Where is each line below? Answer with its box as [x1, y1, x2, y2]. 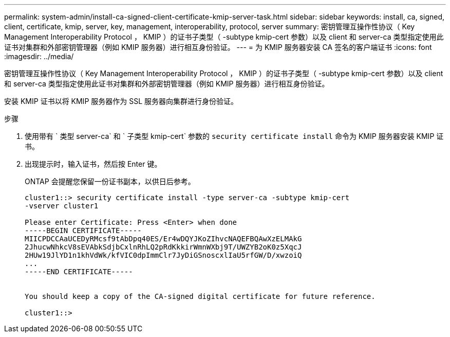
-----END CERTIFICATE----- [25, 268, 133, 276]
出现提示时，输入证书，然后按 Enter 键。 [25, 159, 162, 168]
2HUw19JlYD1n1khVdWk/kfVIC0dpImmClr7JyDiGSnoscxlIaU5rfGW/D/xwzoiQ [25, 251, 302, 259]
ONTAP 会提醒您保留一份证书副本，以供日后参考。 [25, 177, 195, 186]
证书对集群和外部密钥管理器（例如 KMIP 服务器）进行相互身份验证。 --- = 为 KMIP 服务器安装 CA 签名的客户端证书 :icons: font [4, 43, 432, 51]
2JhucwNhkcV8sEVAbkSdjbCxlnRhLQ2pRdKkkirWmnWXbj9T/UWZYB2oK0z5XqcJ [25, 243, 302, 251]
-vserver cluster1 [25, 202, 99, 210]
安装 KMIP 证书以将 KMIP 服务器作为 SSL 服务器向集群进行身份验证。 [4, 97, 238, 105]
